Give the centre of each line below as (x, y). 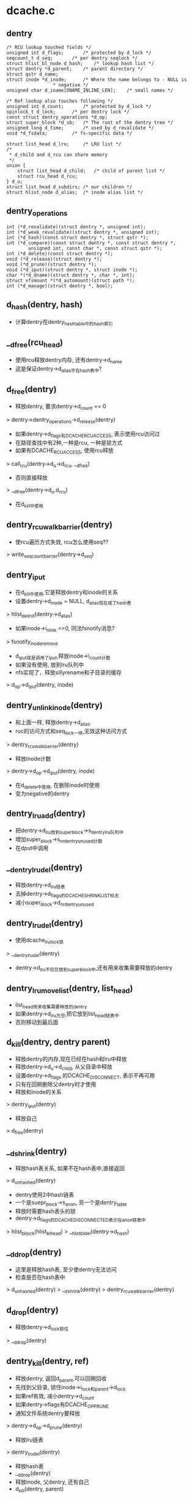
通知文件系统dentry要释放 (48, 1413)
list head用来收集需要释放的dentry (51, 1005)
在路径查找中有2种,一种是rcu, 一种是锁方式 (69, 442)
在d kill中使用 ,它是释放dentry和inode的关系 (66, 593)
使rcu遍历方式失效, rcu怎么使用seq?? (62, 542)
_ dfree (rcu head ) (35, 344)
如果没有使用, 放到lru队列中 (49, 665)
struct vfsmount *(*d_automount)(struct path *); (71, 280)
